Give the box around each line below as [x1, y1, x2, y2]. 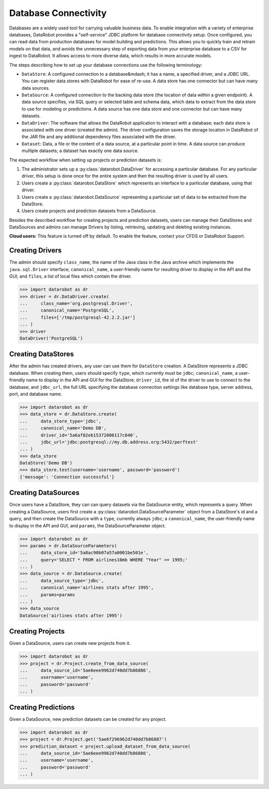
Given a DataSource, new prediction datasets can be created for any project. [9, 716, 167, 722]
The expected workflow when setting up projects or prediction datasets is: [9, 157, 162, 163]
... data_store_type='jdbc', [19, 418, 102, 424]
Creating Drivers [9, 246, 62, 255]
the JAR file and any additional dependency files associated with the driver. [21, 134, 176, 140]
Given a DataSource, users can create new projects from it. [9, 640, 131, 646]
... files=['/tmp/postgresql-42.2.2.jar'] [19, 315, 135, 320]
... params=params [19, 592, 75, 598]
